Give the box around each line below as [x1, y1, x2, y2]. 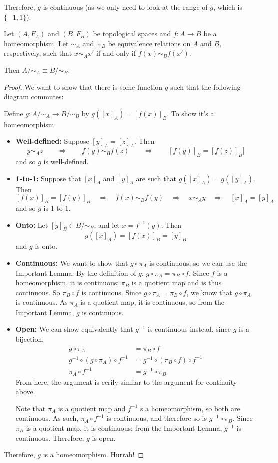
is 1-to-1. [43, 202, 71, 213]
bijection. [15, 334, 44, 344]
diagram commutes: [4, 91, 64, 102]
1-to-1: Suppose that [15, 173, 81, 183]
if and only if [96, 48, 136, 58]
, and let [94, 219, 120, 230]
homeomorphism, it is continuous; [15, 277, 119, 288]
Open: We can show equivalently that [15, 324, 133, 334]
